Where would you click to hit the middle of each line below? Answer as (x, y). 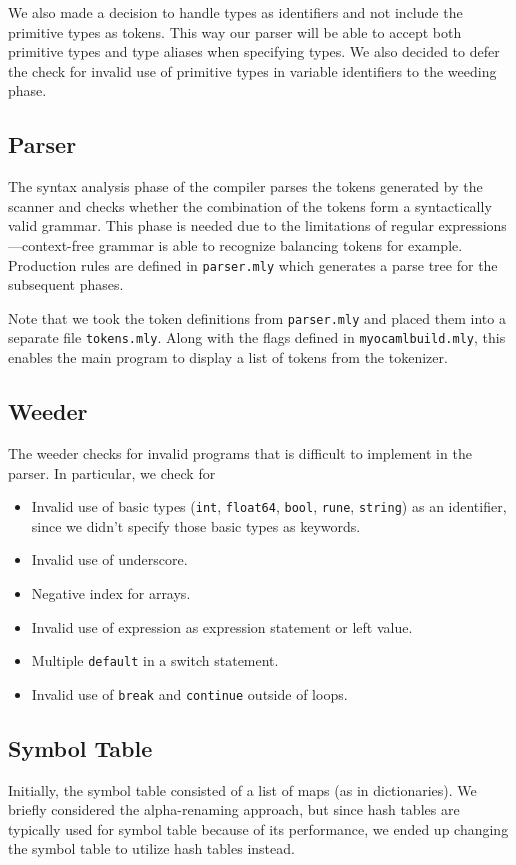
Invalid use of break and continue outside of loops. (189, 693)
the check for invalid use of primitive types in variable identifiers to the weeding (252, 70)
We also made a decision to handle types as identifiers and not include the (235, 12)
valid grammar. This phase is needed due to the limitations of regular (221, 225)
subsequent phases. (66, 284)
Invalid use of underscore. (109, 559)
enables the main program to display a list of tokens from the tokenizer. (228, 357)
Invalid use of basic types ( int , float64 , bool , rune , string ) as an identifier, (269, 506)
